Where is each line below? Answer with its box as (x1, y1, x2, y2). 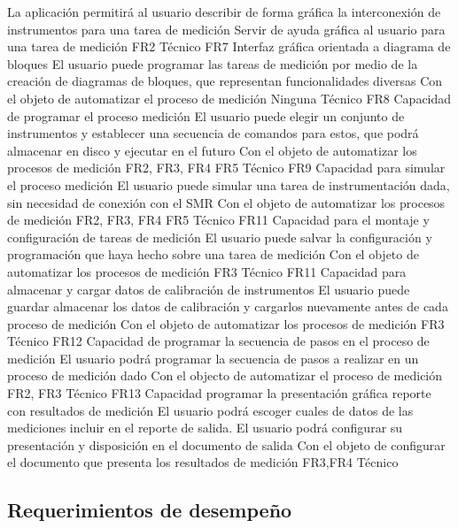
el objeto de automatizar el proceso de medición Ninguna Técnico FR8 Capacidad (7, 88, 452, 107)
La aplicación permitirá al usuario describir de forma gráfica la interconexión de (7, 3, 441, 20)
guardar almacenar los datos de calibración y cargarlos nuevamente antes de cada (7, 297, 448, 316)
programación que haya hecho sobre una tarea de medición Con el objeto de (7, 245, 419, 264)
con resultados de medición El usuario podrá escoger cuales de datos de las (7, 401, 414, 419)
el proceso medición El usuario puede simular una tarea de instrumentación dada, (7, 175, 450, 194)
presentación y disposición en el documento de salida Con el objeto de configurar (7, 435, 446, 454)
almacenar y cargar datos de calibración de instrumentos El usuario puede (7, 279, 410, 298)
